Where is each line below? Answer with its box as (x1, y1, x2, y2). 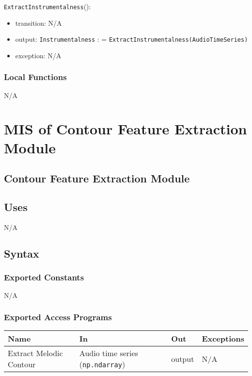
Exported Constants (4, 271, 84, 283)
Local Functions (4, 71, 67, 83)
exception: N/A (15, 50, 62, 60)
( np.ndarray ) (79, 359, 126, 370)
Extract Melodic (8, 347, 63, 359)
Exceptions (202, 333, 244, 344)
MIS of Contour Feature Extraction (4, 118, 247, 138)
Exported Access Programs (4, 311, 112, 323)
